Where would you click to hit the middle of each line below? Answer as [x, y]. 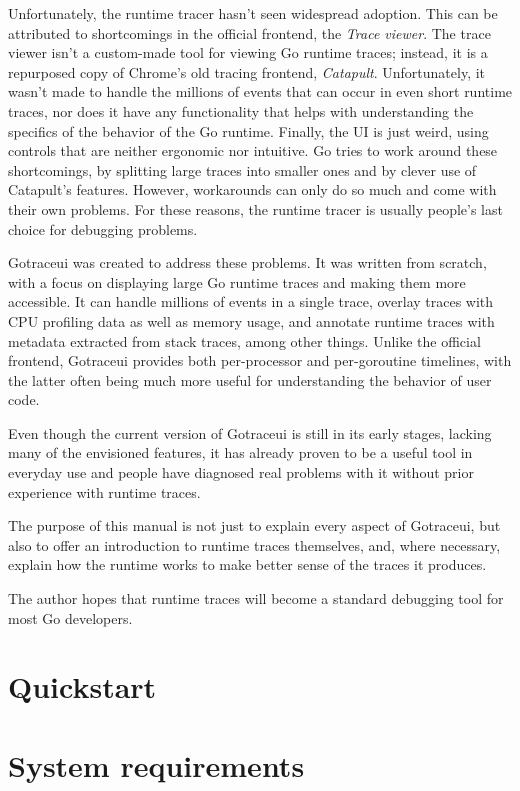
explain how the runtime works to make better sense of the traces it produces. [247, 564]
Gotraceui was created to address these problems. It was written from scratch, [247, 262]
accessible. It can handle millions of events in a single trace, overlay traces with [251, 301]
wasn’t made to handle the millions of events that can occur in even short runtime [260, 91]
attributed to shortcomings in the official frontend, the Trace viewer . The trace [249, 32]
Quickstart [82, 686]
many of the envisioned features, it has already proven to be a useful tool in [240, 452]
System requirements [156, 764]
